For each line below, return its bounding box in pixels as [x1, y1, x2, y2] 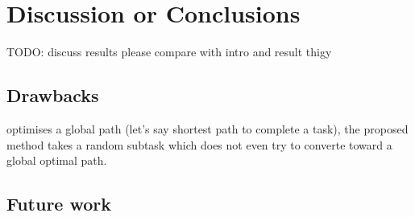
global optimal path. [6, 152, 107, 169]
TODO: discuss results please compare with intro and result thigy [6, 43, 332, 60]
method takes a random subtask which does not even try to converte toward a [6, 136, 392, 153]
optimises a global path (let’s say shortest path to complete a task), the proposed [6, 120, 409, 137]
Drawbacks [6, 83, 99, 108]
